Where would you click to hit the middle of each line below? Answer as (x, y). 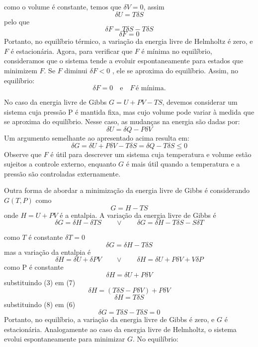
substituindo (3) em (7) (40, 282)
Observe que (23, 154)
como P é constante (34, 267)
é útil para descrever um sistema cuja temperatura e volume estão (151, 154)
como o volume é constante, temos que (63, 6)
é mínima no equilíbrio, (177, 51)
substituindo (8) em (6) (40, 304)
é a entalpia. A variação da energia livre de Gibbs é (138, 215)
